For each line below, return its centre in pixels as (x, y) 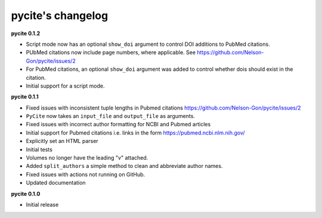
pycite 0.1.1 (25, 97)
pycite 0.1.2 (26, 33)
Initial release (42, 204)
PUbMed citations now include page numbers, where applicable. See (111, 52)
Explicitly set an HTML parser (62, 141)
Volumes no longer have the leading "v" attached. (87, 158)
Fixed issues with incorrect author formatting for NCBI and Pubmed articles (118, 124)
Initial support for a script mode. (65, 86)
